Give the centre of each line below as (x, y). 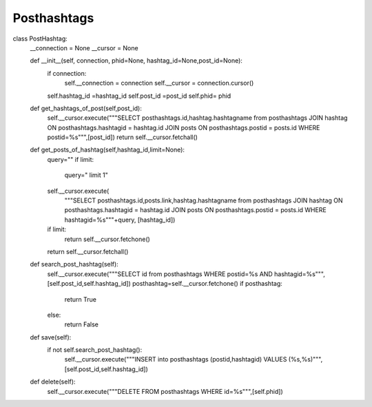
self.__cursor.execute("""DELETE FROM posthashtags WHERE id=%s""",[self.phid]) (165, 391)
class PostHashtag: (40, 39)
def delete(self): (53, 382)
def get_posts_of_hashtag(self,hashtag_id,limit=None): (107, 150)
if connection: (67, 73)
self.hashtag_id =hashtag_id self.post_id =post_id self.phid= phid (139, 96)
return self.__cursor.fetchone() (107, 239)
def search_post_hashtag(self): (74, 264)
